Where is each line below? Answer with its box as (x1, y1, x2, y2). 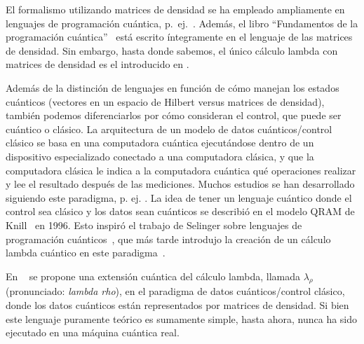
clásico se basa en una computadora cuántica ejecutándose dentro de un (6, 135, 314, 150)
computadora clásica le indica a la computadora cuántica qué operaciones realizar (6, 163, 356, 177)
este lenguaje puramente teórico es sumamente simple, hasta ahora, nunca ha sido (6, 311, 358, 326)
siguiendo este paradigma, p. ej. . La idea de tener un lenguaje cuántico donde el (6, 190, 352, 205)
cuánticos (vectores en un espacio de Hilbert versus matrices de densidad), (6, 94, 325, 109)
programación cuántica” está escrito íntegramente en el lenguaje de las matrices (6, 29, 353, 44)
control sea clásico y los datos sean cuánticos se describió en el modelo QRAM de (6, 204, 355, 219)
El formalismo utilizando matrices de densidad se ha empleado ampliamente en (6, 2, 345, 16)
